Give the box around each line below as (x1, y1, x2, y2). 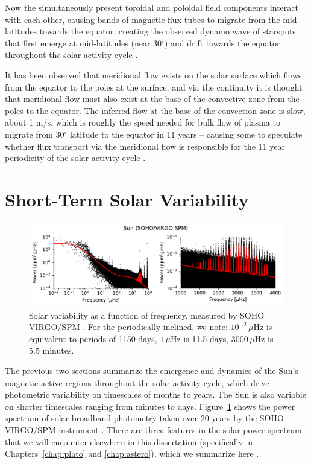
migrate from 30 (5, 127, 64, 140)
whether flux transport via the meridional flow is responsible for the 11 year (5, 139, 285, 152)
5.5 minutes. (29, 344, 74, 357)
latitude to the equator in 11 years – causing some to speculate (69, 127, 303, 140)
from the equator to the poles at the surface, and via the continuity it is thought (5, 80, 303, 93)
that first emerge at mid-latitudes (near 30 (5, 36, 162, 49)
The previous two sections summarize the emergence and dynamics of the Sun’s (5, 364, 299, 377)
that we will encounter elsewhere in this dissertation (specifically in (5, 435, 253, 448)
